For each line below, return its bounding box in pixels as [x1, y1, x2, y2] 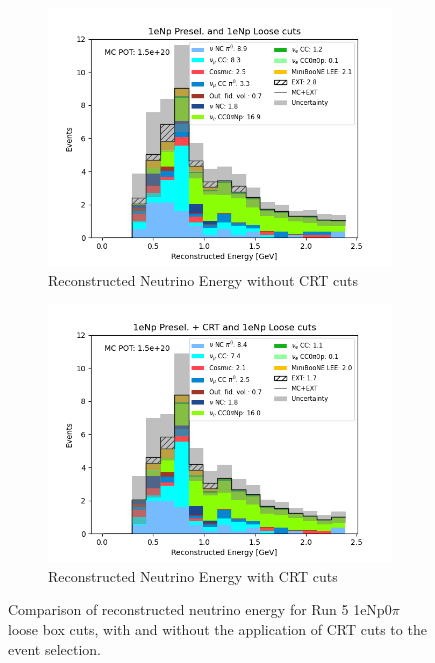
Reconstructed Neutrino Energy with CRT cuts [48, 565, 338, 586]
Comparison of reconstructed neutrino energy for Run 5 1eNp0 [8, 599, 392, 620]
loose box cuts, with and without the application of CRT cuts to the [8, 618, 427, 639]
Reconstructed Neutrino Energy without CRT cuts [48, 269, 359, 290]
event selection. [8, 638, 102, 659]
